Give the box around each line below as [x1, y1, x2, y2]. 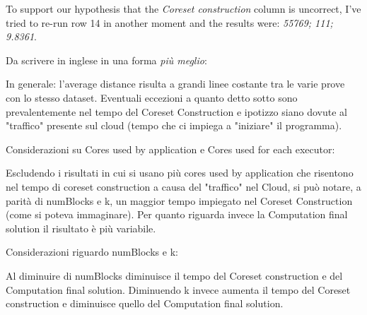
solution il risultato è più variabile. [6, 220, 156, 235]
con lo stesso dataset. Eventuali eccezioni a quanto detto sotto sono [6, 90, 298, 105]
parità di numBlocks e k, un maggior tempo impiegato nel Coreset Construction [6, 193, 353, 208]
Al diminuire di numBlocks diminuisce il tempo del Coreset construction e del [6, 268, 343, 283]
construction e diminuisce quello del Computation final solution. [6, 296, 284, 311]
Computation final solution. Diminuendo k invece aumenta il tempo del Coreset [6, 282, 351, 297]
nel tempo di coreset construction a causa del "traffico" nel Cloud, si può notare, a [6, 179, 361, 194]
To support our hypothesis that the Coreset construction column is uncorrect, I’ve [6, 1, 361, 16]
